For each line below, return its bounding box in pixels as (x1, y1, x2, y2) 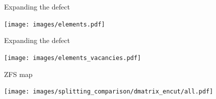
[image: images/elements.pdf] (4, 20, 105, 28)
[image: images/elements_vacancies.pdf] (4, 54, 141, 61)
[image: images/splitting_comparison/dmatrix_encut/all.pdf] (4, 88, 213, 95)
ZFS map (4, 68, 33, 79)
